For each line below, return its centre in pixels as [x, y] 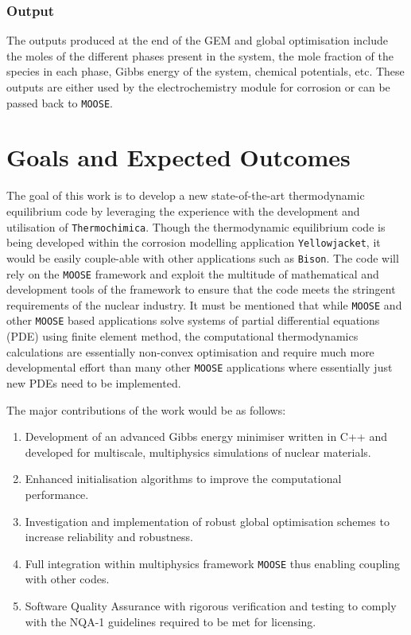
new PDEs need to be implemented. [94, 382]
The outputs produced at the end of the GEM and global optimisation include [198, 40]
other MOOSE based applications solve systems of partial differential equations [193, 320]
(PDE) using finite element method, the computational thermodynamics [182, 336]
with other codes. [67, 579]
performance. [57, 494]
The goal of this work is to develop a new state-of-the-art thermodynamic [186, 195]
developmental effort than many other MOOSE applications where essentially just [200, 367]
